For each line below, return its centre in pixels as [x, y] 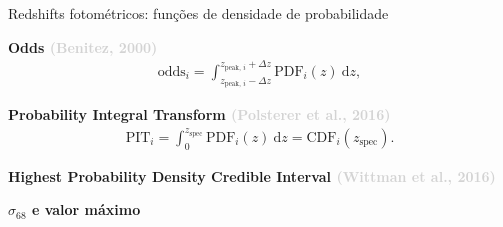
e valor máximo [86, 209]
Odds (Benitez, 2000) [83, 46]
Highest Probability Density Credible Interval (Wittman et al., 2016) [252, 175]
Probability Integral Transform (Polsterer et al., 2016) [199, 114]
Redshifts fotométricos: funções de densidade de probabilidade [198, 13]
